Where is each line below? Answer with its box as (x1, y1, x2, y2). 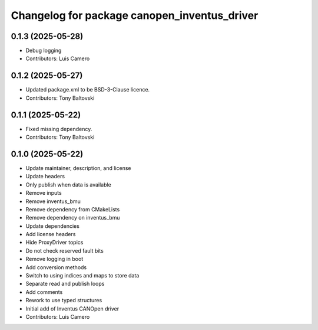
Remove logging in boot (25, 256, 84, 263)
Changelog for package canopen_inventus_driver (11, 9, 259, 22)
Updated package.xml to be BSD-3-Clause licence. (25, 86, 150, 93)
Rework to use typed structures (25, 297, 102, 304)
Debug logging (25, 47, 62, 54)
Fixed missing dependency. (25, 125, 92, 132)
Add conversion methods (25, 263, 87, 271)
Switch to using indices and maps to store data (25, 272, 140, 279)
